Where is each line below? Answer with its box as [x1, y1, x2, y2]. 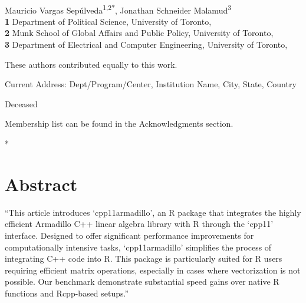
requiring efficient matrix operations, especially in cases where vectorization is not [5, 264, 301, 276]
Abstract [5, 172, 78, 196]
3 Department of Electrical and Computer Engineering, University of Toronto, [5, 38, 288, 51]
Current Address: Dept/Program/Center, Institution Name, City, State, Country [5, 78, 297, 90]
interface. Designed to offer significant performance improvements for [5, 229, 254, 241]
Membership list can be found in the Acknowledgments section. [5, 117, 233, 130]
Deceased [5, 97, 38, 110]
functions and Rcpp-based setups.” [5, 286, 129, 299]
